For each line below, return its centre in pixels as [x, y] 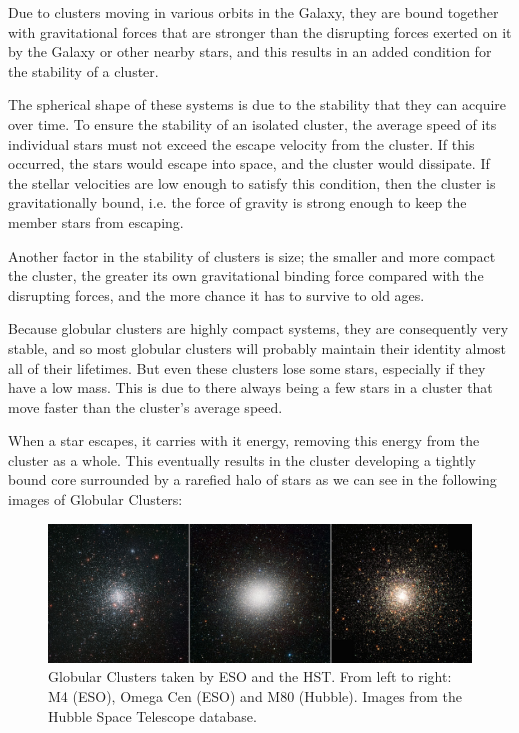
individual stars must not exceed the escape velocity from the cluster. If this [241, 143]
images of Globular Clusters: [95, 499]
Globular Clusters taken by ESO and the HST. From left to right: [250, 676]
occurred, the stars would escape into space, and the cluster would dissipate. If [249, 163]
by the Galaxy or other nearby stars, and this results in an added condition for [250, 51]
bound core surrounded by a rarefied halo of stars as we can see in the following [252, 479]
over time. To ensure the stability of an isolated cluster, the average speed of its [252, 123]
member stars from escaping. [96, 221]
